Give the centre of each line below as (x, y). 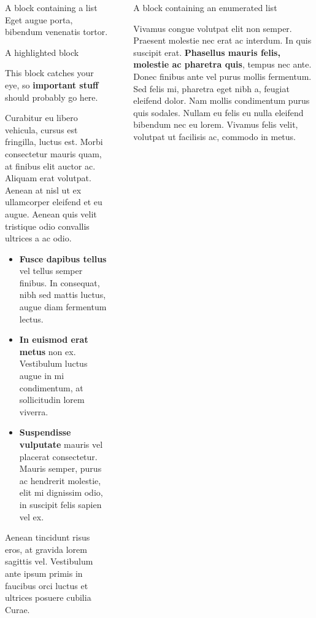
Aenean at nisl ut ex (43, 190)
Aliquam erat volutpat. (48, 178)
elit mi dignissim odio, (61, 492)
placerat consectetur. (58, 456)
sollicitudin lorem (52, 400)
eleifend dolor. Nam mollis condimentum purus (222, 100)
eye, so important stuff (52, 84)
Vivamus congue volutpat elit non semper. (213, 28)
